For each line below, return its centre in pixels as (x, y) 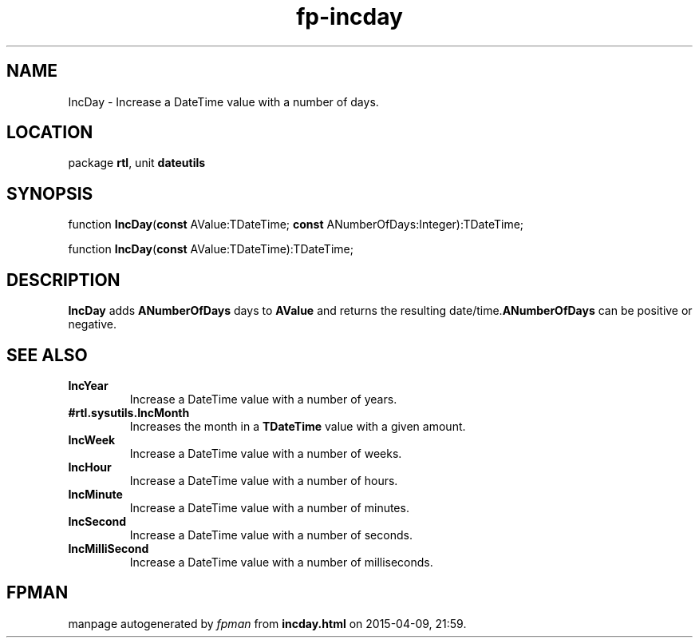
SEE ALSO (47, 355)
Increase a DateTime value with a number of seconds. (271, 535)
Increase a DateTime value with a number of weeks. (266, 453)
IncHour (90, 467)
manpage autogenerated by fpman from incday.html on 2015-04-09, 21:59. (267, 623)
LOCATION (50, 133)
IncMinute (95, 494)
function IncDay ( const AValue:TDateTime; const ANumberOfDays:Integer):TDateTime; (296, 225)
